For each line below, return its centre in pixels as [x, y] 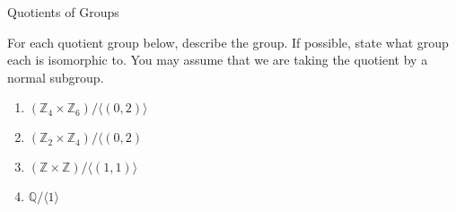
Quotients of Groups [63, 12]
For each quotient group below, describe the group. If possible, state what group [228, 42]
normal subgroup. [56, 77]
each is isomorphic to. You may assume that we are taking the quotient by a [218, 60]
